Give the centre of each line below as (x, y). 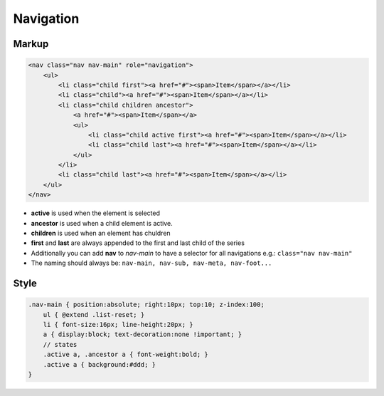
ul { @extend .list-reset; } (94, 314)
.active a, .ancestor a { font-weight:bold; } (126, 355)
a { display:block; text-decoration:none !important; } (143, 334)
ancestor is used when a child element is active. (102, 223)
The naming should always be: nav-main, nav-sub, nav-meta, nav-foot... (151, 263)
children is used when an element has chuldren (101, 233)
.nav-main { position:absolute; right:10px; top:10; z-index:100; (146, 305)
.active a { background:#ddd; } (100, 364)
